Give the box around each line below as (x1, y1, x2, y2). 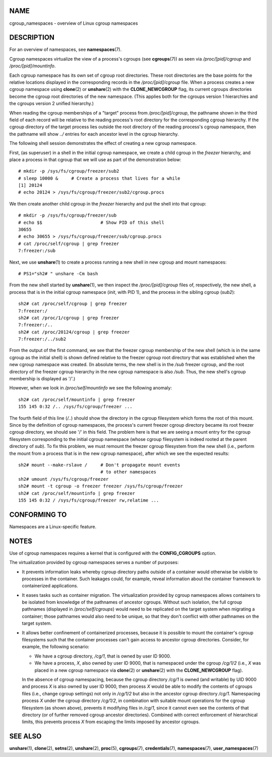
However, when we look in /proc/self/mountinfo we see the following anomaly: (9, 385, 172, 391)
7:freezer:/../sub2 (18, 336, 66, 342)
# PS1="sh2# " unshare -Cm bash (18, 271, 98, 276)
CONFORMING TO (9, 510, 67, 519)
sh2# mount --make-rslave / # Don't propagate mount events (18, 462, 181, 468)
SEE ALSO (9, 732, 42, 741)
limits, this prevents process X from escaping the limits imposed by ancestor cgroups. (22, 719, 200, 725)
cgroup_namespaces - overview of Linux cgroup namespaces (9, 20, 138, 26)
